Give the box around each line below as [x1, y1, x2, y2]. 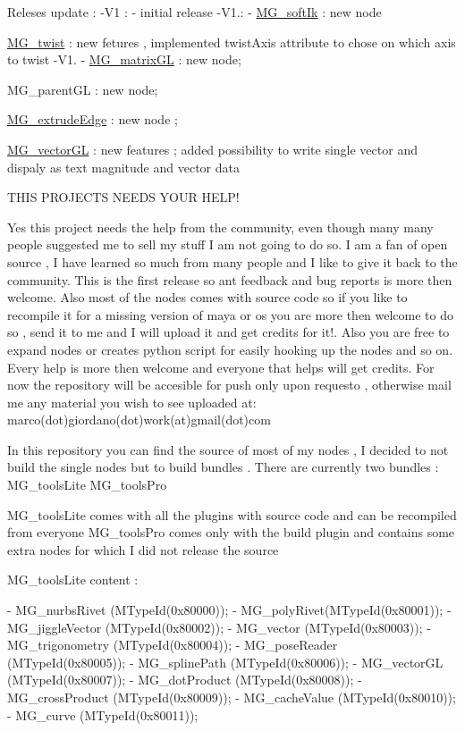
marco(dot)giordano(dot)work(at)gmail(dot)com [7, 410, 271, 429]
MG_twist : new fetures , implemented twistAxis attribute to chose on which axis [7, 32, 456, 51]
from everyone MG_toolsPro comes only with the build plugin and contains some [7, 523, 455, 542]
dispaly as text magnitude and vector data [7, 157, 240, 176]
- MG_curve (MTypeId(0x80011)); [7, 705, 199, 724]
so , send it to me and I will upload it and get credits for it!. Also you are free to [7, 323, 450, 341]
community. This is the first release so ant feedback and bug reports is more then [7, 270, 452, 289]
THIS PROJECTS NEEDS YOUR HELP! [7, 188, 240, 206]
